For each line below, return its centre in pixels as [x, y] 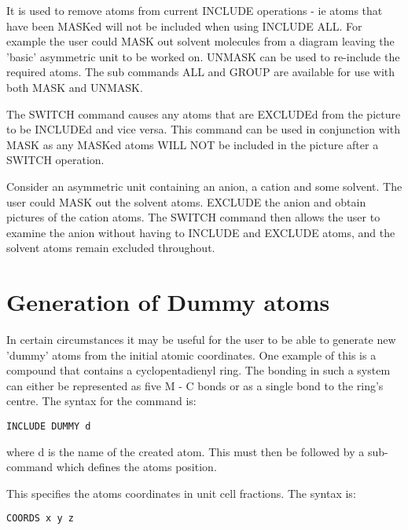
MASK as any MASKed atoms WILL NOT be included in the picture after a [193, 144]
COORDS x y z [40, 519]
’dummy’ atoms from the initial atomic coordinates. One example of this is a [191, 355]
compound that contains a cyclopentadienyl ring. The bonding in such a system [198, 370]
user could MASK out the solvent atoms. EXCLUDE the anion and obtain [186, 201]
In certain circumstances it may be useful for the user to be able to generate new [201, 340]
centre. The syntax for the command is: [101, 401]
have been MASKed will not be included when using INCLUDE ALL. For [184, 26]
